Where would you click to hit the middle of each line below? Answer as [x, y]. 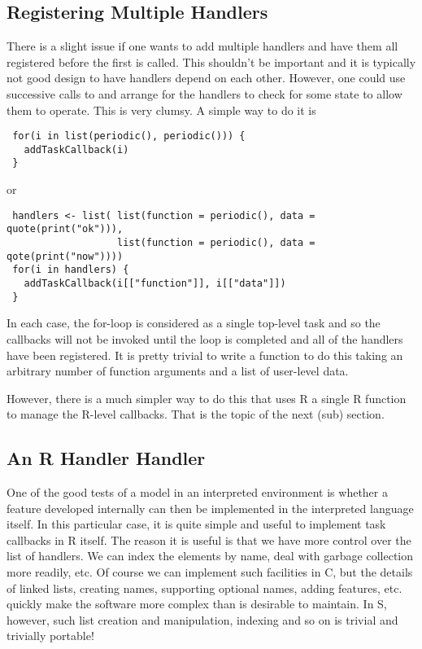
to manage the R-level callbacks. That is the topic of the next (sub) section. [196, 414]
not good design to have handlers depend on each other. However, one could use [206, 78]
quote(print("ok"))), [65, 229]
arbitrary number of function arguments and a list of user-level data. [178, 371]
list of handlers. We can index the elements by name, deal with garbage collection [210, 556]
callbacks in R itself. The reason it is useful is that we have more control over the [209, 539]
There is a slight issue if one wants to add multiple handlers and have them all [202, 46]
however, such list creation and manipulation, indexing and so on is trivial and [202, 619]
